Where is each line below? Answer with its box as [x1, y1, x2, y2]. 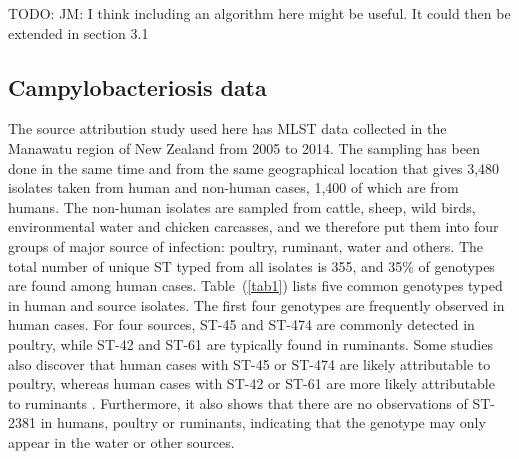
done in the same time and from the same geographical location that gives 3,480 [8, 157, 500, 178]
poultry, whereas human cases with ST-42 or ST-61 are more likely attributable [8, 373, 495, 394]
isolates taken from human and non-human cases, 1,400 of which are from [8, 177, 459, 198]
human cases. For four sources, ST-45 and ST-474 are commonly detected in [8, 314, 475, 335]
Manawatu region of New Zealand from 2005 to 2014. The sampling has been [8, 137, 480, 158]
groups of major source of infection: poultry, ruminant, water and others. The [8, 235, 484, 256]
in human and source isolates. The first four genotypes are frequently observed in [8, 294, 505, 315]
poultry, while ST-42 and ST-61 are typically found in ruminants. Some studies [8, 333, 493, 354]
